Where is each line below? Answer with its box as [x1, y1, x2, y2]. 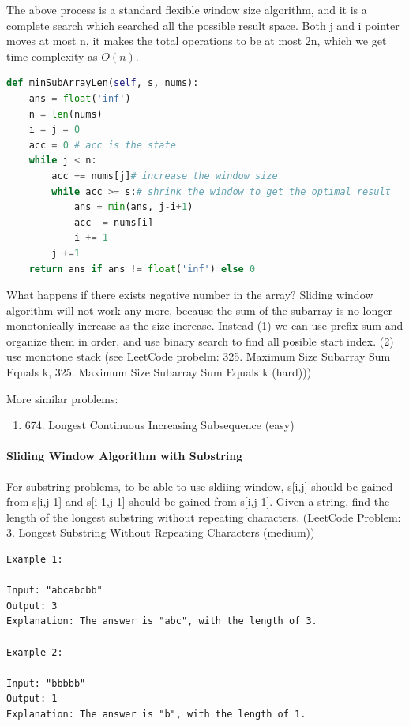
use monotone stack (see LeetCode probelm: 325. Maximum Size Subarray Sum [6, 348, 391, 365]
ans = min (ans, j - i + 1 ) [73, 201, 193, 213]
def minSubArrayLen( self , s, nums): [6, 77, 199, 89]
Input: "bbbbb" [6, 677, 86, 689]
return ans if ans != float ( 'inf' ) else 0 [28, 263, 256, 275]
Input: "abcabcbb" [6, 585, 103, 597]
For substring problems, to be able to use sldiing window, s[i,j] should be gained [6, 477, 393, 494]
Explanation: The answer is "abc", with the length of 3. [6, 616, 317, 627]
